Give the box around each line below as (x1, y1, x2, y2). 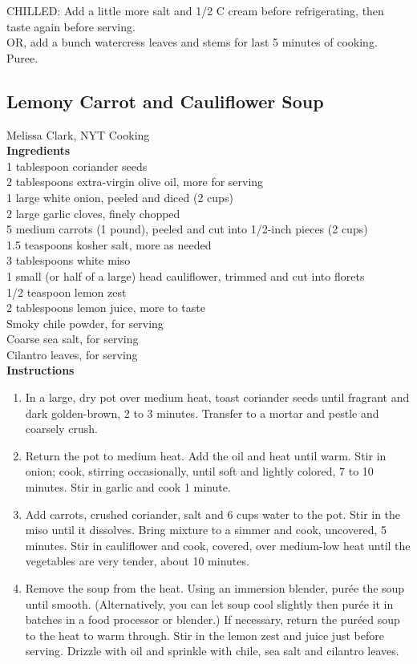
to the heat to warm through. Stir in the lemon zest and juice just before (25, 626, 384, 643)
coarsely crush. (25, 420, 98, 437)
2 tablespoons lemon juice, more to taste (6, 299, 205, 316)
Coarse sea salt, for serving (6, 330, 139, 347)
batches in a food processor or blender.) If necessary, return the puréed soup (25, 611, 400, 628)
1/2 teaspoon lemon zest (6, 283, 127, 300)
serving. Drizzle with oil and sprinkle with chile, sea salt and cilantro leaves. (25, 642, 399, 659)
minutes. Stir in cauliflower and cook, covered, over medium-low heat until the (25, 536, 411, 553)
